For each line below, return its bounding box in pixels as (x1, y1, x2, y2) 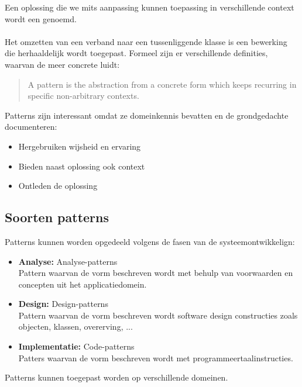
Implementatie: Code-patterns (18, 340, 135, 353)
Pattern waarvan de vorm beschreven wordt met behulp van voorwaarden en (18, 267, 293, 279)
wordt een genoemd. (5, 12, 77, 25)
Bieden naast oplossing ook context (18, 160, 145, 172)
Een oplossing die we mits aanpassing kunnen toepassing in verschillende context (5, 1, 294, 13)
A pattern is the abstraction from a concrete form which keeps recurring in (28, 78, 297, 90)
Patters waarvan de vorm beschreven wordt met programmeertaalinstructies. (18, 351, 293, 364)
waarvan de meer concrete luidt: (5, 58, 120, 70)
